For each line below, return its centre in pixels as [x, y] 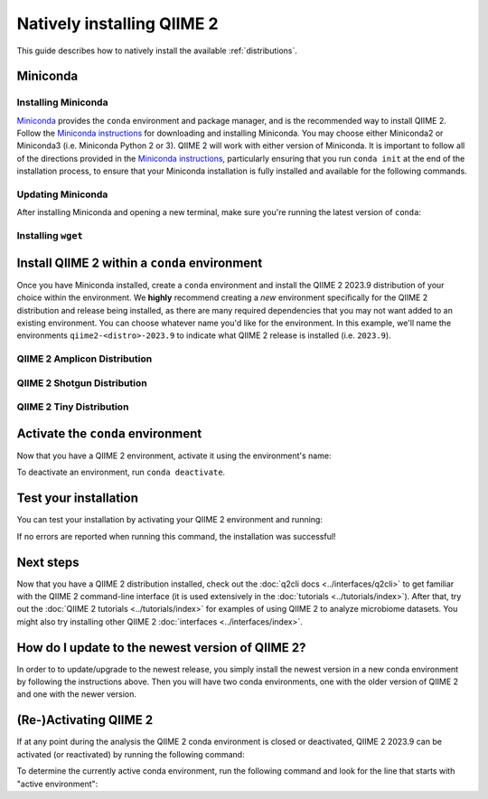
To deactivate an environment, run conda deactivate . [121, 472]
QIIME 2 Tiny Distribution [73, 407]
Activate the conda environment [109, 433]
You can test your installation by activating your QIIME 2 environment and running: [169, 520]
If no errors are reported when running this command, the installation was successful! [176, 536]
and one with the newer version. [77, 694]
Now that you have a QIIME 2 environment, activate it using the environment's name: [174, 456]
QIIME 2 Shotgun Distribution [82, 382]
